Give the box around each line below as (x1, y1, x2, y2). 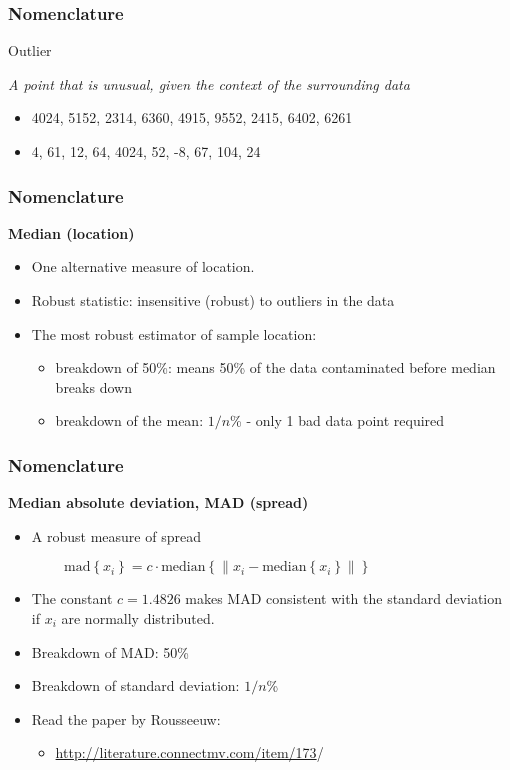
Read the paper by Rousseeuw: (31, 708, 221, 729)
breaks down (55, 376, 132, 397)
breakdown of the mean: (55, 410, 204, 431)
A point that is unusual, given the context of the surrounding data (8, 73, 410, 94)
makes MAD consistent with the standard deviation (185, 588, 503, 609)
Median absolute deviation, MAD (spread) (8, 492, 309, 513)
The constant (31, 588, 113, 609)
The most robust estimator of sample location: (31, 323, 317, 344)
